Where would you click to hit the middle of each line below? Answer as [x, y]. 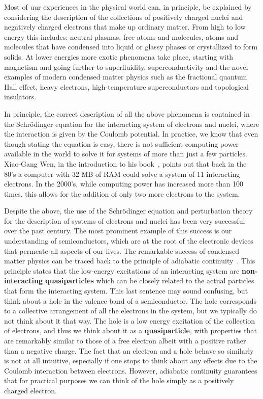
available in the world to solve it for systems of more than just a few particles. [126, 154]
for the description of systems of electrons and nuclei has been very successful [125, 220]
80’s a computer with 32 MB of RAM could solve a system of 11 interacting [122, 174]
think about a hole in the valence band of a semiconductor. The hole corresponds [130, 300]
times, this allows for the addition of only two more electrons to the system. [122, 193]
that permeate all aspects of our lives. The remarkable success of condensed [122, 250]
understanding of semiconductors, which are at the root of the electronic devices [129, 241]
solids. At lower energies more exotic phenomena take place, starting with [119, 56]
